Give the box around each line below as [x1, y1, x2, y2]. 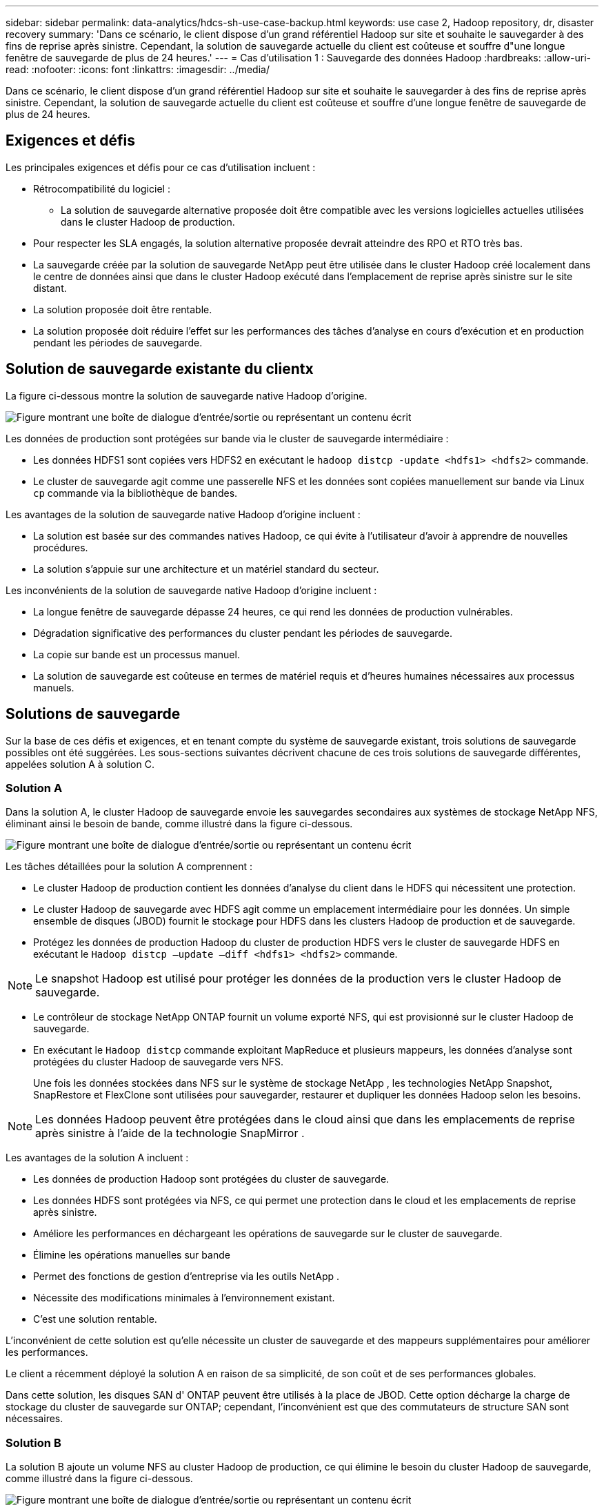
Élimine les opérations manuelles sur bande [33, 1249, 230, 1261]
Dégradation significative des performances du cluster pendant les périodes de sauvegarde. [33, 627, 453, 639]
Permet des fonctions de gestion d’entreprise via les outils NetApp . [33, 1270, 340, 1283]
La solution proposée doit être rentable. [33, 303, 212, 315]
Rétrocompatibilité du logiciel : [33, 182, 170, 195]
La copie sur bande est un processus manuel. [33, 648, 240, 660]
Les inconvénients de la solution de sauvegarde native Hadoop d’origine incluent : [6, 584, 377, 596]
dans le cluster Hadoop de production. [61, 215, 235, 228]
